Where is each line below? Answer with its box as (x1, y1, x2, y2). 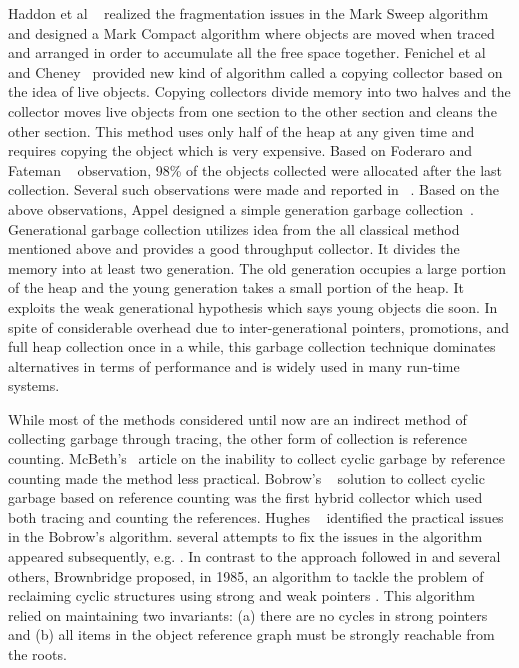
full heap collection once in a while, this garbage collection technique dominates (8, 336, 496, 357)
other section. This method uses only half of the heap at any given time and (8, 120, 475, 141)
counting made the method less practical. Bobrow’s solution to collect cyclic (8, 467, 485, 488)
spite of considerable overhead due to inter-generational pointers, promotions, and (8, 316, 510, 337)
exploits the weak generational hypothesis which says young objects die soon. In (8, 296, 498, 317)
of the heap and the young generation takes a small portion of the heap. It (8, 277, 465, 298)
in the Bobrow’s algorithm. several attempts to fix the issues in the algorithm (8, 526, 483, 547)
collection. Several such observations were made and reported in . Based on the (8, 179, 500, 200)
